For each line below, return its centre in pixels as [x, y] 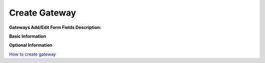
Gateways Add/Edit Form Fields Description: [55, 27]
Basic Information [28, 36]
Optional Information [31, 45]
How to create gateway [33, 54]
